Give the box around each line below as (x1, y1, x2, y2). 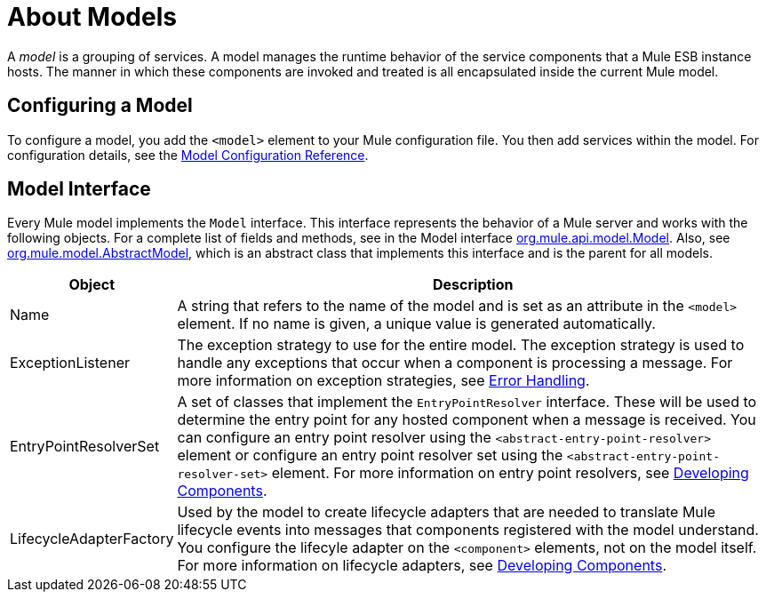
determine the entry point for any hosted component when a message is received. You (177, 411, 756, 429)
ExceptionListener (10, 354, 130, 372)
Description (433, 276, 514, 294)
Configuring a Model (7, 94, 193, 117)
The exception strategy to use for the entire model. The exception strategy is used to (177, 336, 745, 355)
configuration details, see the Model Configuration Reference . (7, 147, 369, 163)
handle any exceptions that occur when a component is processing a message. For (177, 354, 733, 372)
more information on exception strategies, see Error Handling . (177, 371, 590, 390)
